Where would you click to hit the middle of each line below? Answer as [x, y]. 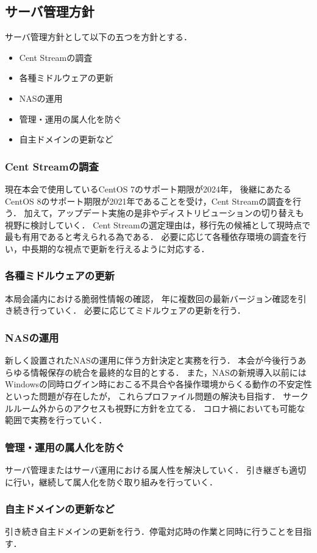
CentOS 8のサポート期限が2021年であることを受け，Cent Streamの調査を [149, 201]
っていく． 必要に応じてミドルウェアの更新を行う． [142, 310]
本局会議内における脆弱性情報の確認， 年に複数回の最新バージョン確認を [151, 298]
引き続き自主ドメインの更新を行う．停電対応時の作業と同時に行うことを [150, 531]
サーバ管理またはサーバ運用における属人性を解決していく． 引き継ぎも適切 [155, 469]
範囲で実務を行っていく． [56, 420]
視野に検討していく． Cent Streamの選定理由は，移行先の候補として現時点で [158, 224]
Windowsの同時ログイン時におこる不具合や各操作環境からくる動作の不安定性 [158, 384]
